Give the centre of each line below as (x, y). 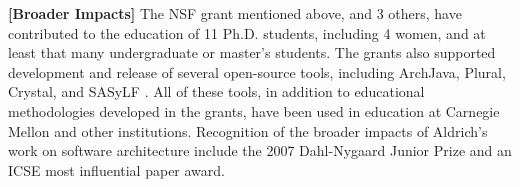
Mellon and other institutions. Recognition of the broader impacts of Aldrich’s (248, 130)
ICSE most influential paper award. (116, 169)
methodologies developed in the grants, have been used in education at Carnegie (254, 110)
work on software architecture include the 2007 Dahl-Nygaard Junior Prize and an (260, 150)
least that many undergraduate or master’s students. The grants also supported (252, 52)
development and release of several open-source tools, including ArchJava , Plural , (257, 71)
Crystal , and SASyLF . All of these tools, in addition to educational (216, 91)
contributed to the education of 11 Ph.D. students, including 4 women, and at (247, 32)
